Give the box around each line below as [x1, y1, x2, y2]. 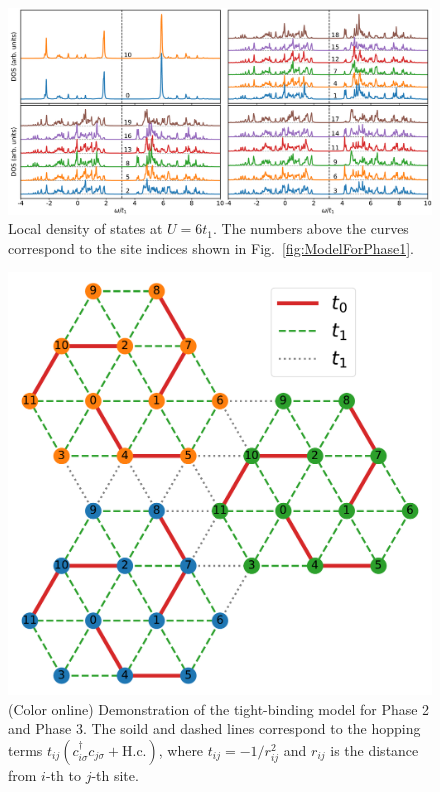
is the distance [330, 739, 419, 760]
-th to [45, 764, 81, 785]
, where [158, 739, 204, 760]
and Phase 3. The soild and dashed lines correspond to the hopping [8, 718, 421, 739]
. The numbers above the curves [213, 218, 409, 239]
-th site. [91, 764, 139, 785]
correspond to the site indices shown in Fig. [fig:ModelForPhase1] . [8, 237, 414, 258]
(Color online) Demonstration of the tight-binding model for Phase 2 [8, 698, 430, 719]
